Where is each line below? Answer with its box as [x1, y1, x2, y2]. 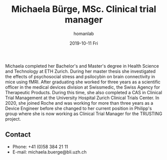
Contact [5, 131, 31, 139]
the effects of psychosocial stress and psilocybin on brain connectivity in [5, 73, 156, 79]
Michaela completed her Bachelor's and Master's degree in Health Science [5, 63, 160, 69]
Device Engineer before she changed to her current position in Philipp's [5, 105, 152, 111]
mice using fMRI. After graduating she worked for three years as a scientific [5, 79, 161, 85]
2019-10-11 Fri [69, 40, 98, 46]
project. [5, 116, 21, 122]
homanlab [73, 30, 94, 36]
